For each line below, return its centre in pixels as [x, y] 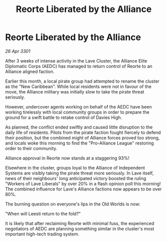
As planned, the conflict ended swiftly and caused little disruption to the [79, 127]
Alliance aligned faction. [30, 71]
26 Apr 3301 [18, 51]
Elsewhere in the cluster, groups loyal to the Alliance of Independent [75, 167]
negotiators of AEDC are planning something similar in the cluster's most [80, 228]
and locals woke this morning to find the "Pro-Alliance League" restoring [80, 143]
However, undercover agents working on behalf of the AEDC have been [79, 106]
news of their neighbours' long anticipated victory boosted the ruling [76, 178]
